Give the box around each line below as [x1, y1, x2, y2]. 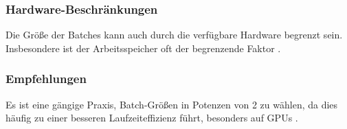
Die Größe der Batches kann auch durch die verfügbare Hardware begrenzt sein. [5, 27, 343, 42]
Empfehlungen [5, 70, 87, 87]
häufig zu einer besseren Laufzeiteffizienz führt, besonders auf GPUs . [5, 110, 298, 125]
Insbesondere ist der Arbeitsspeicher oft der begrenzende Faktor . [5, 40, 281, 55]
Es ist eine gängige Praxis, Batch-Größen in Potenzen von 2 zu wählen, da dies [5, 97, 338, 111]
